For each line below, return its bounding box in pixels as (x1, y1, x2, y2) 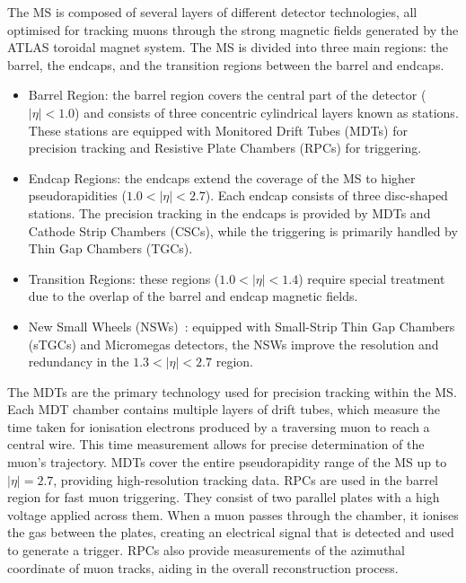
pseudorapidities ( (28, 186, 127, 205)
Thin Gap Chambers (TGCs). (28, 239, 193, 258)
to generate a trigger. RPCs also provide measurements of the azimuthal (7, 541, 406, 560)
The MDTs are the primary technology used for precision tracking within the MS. (7, 382, 457, 401)
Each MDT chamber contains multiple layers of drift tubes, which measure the (7, 400, 440, 419)
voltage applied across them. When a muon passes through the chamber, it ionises (7, 505, 459, 524)
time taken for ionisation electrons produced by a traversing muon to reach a (7, 417, 430, 436)
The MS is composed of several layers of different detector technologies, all (7, 3, 418, 21)
